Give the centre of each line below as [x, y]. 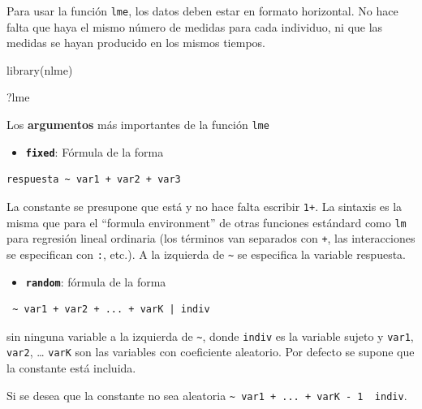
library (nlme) [40, 69]
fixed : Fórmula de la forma [95, 151]
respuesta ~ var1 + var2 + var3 [94, 180]
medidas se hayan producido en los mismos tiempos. [136, 43]
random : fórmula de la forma [96, 281]
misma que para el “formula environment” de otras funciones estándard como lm [207, 222]
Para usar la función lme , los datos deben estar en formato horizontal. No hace [202, 11]
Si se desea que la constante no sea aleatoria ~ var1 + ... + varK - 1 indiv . [207, 395]
